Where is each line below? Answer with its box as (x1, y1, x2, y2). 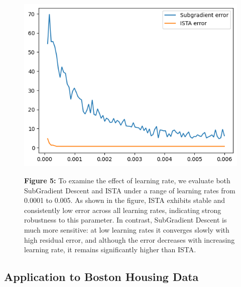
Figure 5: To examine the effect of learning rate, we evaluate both (24, 175, 230, 186)
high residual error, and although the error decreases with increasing (24, 234, 235, 245)
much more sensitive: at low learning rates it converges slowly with (24, 225, 229, 235)
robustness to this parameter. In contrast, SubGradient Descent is (24, 214, 227, 225)
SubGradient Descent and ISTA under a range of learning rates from (24, 185, 235, 195)
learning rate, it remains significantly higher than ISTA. (24, 244, 196, 255)
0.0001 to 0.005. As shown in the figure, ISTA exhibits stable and (24, 195, 225, 205)
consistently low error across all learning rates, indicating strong (24, 204, 221, 215)
